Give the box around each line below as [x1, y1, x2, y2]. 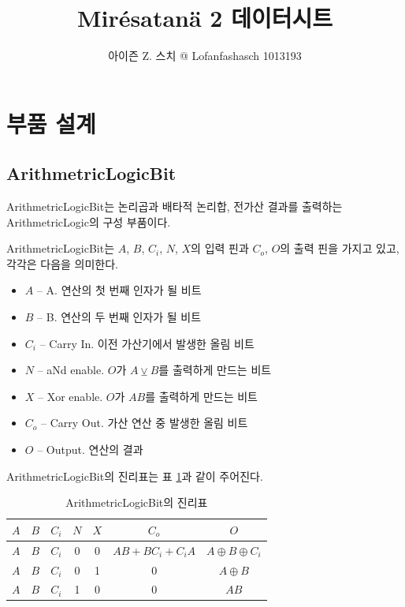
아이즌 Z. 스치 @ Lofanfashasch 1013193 [108, 47, 302, 64]
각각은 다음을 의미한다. [6, 255, 119, 272]
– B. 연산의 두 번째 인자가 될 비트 [37, 309, 202, 325]
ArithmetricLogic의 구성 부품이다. [6, 213, 171, 230]
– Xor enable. [38, 388, 103, 404]
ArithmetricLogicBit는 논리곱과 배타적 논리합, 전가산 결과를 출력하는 [6, 198, 343, 215]
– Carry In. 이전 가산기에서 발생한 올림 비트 [39, 335, 255, 351]
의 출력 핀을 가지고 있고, [280, 240, 399, 257]
